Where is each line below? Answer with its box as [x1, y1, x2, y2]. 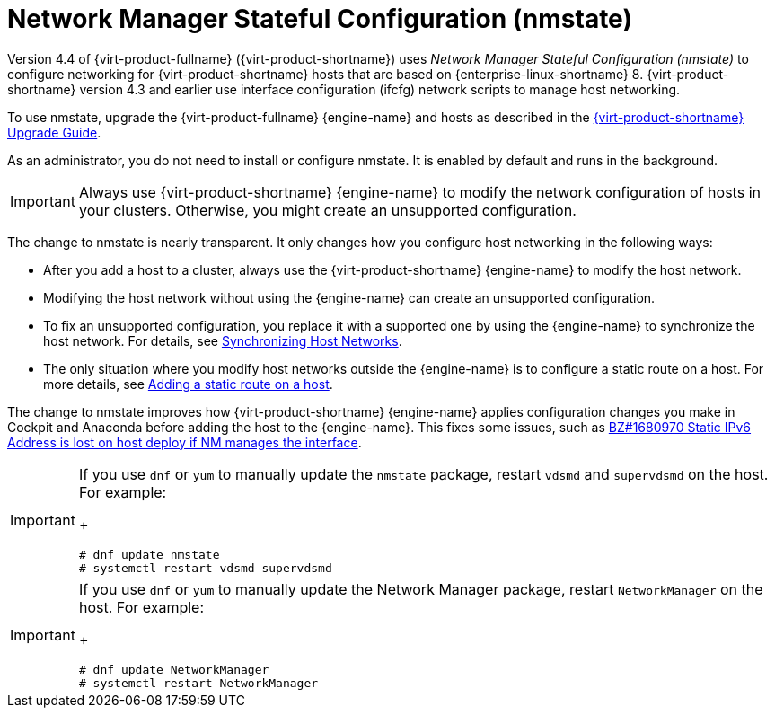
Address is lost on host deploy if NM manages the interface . [7, 434, 362, 450]
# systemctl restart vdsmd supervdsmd [78, 561, 332, 575]
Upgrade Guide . [7, 124, 101, 140]
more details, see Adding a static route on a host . [43, 375, 333, 392]
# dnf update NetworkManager [78, 662, 269, 676]
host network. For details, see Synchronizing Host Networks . [43, 332, 402, 349]
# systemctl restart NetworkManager [78, 675, 319, 690]
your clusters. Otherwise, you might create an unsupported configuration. [78, 200, 577, 219]
